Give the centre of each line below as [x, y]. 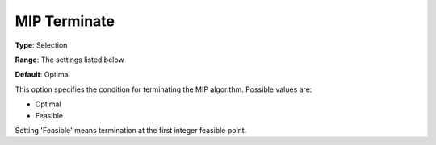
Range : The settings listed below [69, 60]
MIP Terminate [65, 21]
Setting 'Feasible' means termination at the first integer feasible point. [131, 130]
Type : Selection [41, 45]
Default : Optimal [42, 75]
